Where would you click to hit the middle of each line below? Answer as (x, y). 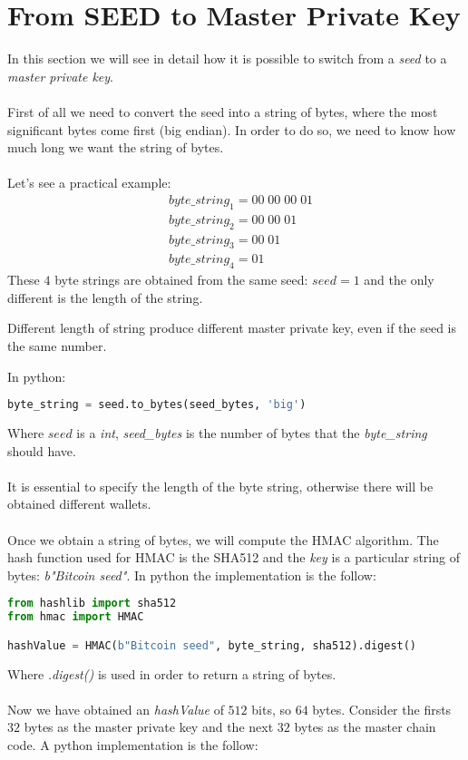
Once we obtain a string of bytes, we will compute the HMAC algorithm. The (223, 539)
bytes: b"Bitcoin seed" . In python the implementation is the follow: (192, 575)
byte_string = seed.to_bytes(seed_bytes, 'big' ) (157, 405)
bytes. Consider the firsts (382, 709)
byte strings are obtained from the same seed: (181, 280)
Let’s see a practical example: (89, 183)
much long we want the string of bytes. (116, 147)
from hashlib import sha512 (92, 604)
